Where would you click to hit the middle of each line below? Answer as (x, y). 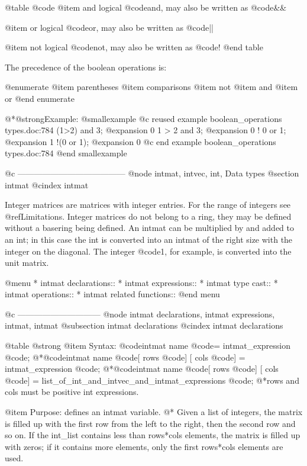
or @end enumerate (40, 98)
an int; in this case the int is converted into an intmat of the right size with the (149, 239)
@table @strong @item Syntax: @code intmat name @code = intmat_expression (148, 346)
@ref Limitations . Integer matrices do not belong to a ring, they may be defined (148, 216)
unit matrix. (27, 263)
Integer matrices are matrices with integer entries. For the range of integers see (148, 205)
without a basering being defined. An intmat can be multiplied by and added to (150, 228)
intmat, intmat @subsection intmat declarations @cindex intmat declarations (144, 325)
